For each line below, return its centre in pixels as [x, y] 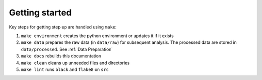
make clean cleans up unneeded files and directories [75, 63]
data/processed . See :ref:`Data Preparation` [67, 49]
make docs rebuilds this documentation [61, 56]
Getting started [40, 13]
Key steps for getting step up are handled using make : [63, 27]
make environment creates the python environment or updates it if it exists [98, 36]
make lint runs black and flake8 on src [65, 69]
